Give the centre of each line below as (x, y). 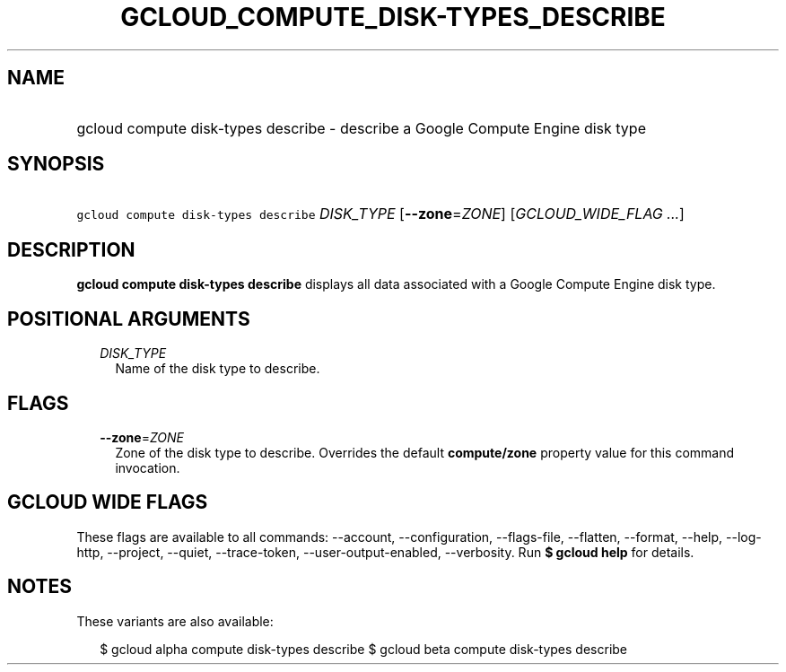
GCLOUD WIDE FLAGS (108, 502)
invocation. (148, 467)
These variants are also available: (175, 621)
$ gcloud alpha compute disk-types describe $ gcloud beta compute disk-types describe (364, 649)
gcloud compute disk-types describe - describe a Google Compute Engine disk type (361, 128)
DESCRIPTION (71, 249)
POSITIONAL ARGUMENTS (129, 319)
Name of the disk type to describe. (218, 369)
